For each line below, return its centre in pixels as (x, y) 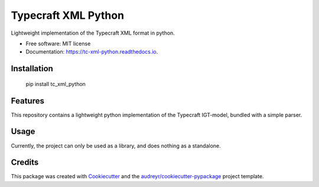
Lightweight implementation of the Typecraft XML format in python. (93, 33)
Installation (32, 69)
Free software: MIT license (58, 44)
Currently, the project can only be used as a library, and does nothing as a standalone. (116, 146)
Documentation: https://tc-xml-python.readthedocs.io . (92, 52)
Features (27, 101)
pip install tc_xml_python (56, 84)
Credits (25, 163)
